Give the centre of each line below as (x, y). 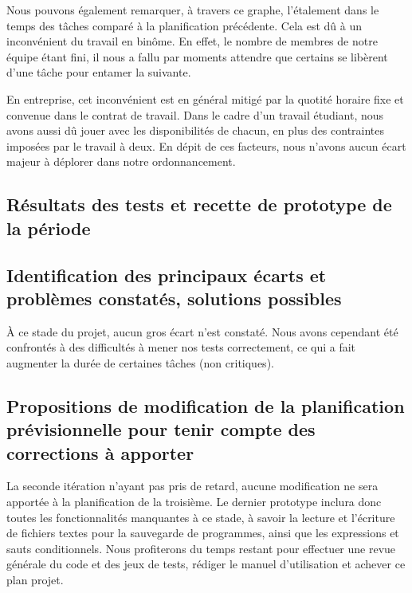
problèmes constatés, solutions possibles (174, 298)
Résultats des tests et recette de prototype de (199, 204)
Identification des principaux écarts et (167, 275)
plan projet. (35, 580)
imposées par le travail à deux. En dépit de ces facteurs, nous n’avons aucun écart (206, 145)
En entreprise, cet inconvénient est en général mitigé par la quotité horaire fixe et (205, 98)
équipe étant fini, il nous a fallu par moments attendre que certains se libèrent (197, 56)
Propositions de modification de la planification (206, 405)
